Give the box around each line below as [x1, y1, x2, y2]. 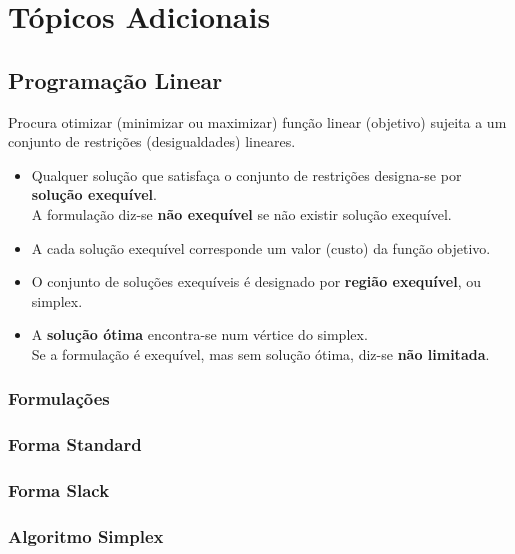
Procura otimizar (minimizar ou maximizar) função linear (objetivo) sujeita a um [8, 111, 507, 132]
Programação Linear [8, 64, 223, 95]
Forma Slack [8, 478, 110, 503]
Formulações [8, 386, 110, 411]
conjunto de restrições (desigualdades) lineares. [8, 131, 296, 152]
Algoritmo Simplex [8, 523, 164, 548]
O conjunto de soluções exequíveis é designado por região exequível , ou [31, 271, 481, 292]
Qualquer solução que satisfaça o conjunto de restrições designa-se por [31, 164, 462, 185]
